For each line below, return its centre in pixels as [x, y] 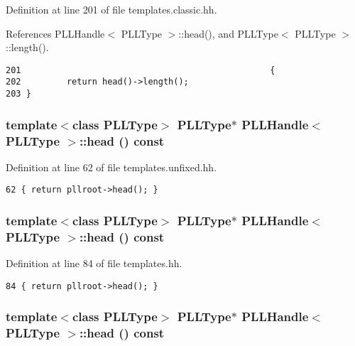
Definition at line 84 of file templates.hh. [94, 263]
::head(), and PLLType [228, 33]
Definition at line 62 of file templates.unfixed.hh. [111, 167]
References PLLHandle [55, 33]
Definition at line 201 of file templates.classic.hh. [111, 9]
